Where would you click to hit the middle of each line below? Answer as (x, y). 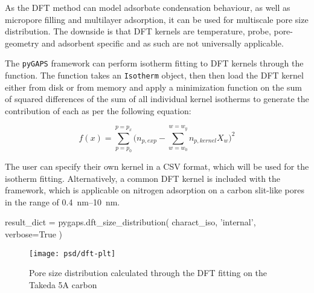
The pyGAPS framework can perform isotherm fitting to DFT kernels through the (154, 63)
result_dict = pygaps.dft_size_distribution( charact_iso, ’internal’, (130, 222)
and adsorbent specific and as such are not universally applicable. (163, 43)
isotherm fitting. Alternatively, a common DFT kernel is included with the (143, 178)
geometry (22, 43)
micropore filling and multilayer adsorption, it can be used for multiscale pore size (157, 19)
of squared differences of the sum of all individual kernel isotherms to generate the (157, 99)
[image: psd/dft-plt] (72, 253)
